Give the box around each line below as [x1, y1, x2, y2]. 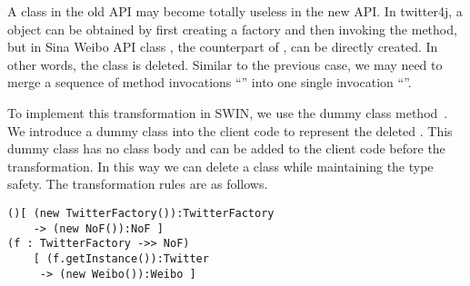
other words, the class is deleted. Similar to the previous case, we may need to [7, 54, 443, 74]
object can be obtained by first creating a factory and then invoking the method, [7, 19, 457, 38]
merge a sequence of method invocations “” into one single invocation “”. [7, 73, 412, 92]
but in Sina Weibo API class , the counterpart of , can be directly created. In [7, 37, 438, 56]
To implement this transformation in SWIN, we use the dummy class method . [7, 103, 448, 122]
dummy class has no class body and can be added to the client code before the [7, 139, 445, 158]
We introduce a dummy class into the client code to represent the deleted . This [7, 121, 453, 140]
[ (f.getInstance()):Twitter [33, 251, 209, 265]
